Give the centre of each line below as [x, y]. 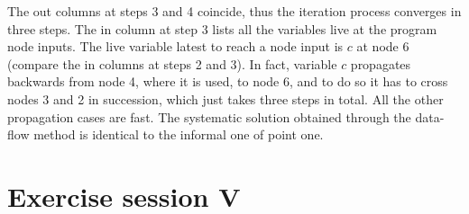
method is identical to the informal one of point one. [179, 134]
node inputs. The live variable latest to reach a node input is [175, 46]
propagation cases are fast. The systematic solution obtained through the [209, 116]
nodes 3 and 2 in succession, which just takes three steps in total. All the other [225, 98]
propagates [381, 63]
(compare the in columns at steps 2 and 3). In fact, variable [172, 63]
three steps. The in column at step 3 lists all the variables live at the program [222, 28]
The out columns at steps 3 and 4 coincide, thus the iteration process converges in [234, 11]
